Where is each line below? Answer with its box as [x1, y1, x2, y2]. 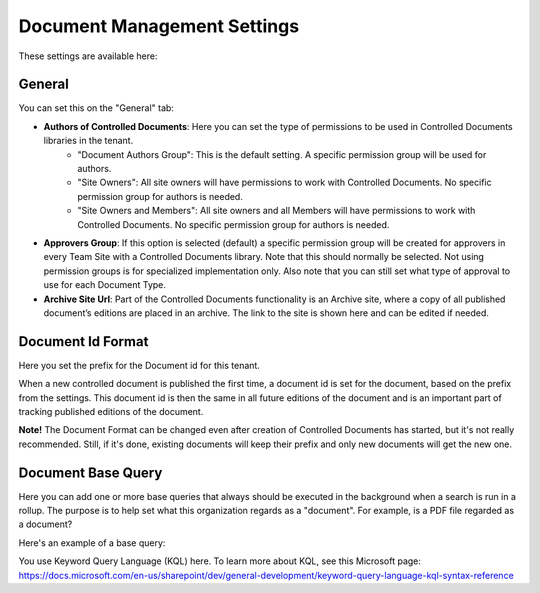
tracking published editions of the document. [18, 406, 204, 417]
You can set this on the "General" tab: [18, 102, 175, 114]
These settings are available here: [18, 50, 158, 62]
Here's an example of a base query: [18, 536, 166, 549]
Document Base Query [18, 464, 163, 481]
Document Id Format [18, 333, 149, 350]
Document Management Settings [18, 15, 300, 37]
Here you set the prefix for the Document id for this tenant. [18, 359, 260, 371]
